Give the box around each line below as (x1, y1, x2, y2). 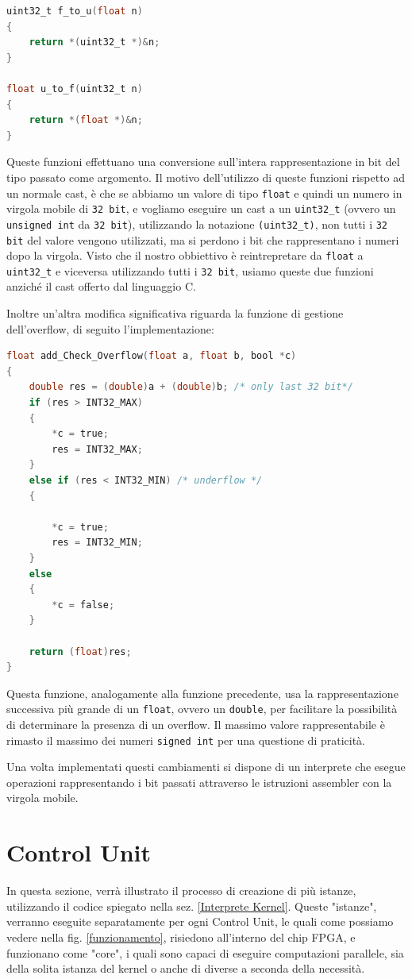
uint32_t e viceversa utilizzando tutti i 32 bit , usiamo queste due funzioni (6, 262, 374, 279)
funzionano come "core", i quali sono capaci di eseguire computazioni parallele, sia (6, 944, 404, 961)
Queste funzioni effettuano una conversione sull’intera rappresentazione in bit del (6, 153, 400, 170)
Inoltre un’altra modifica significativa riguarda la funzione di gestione (6, 305, 344, 322)
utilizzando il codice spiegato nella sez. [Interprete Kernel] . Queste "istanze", (6, 897, 377, 914)
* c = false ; (52, 599, 115, 611)
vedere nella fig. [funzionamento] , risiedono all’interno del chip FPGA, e (6, 928, 356, 945)
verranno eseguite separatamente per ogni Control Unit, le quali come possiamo (6, 913, 394, 930)
